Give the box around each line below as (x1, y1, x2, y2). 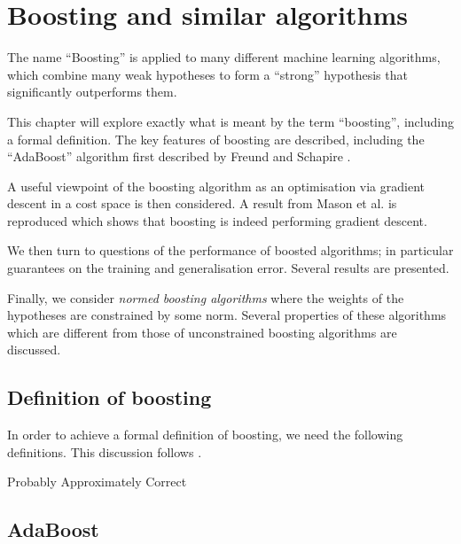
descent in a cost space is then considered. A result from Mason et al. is (7, 194, 397, 213)
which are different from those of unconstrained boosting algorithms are (7, 323, 397, 341)
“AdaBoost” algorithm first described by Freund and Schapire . (7, 147, 351, 166)
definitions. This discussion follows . (7, 442, 202, 461)
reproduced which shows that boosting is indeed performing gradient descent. (7, 211, 427, 229)
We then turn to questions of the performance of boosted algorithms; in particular (7, 241, 454, 260)
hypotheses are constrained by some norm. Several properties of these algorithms (7, 306, 447, 324)
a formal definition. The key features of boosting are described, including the (7, 129, 425, 148)
